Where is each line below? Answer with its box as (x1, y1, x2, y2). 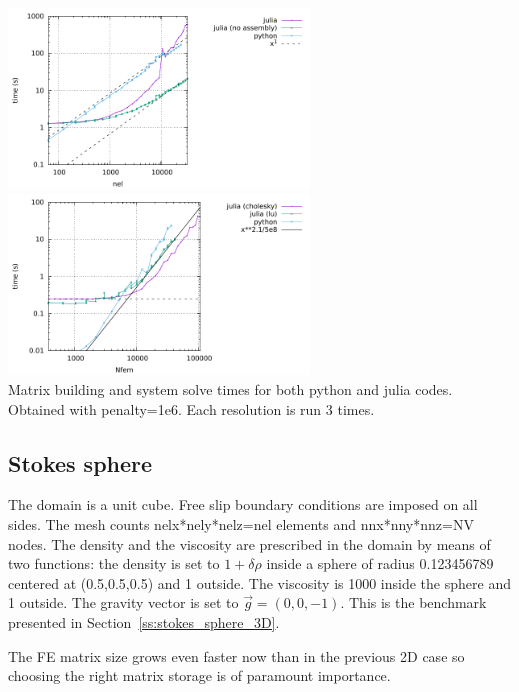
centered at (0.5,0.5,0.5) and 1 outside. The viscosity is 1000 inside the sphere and (8, 572, 511, 593)
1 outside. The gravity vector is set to (8, 592, 239, 613)
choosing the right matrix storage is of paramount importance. (8, 665, 391, 686)
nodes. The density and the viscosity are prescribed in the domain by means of (8, 533, 491, 554)
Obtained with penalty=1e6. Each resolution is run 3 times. (8, 398, 375, 419)
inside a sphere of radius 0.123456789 (266, 553, 494, 574)
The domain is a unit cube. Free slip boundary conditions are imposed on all (8, 494, 478, 515)
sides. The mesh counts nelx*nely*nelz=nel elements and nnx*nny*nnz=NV (8, 513, 474, 534)
